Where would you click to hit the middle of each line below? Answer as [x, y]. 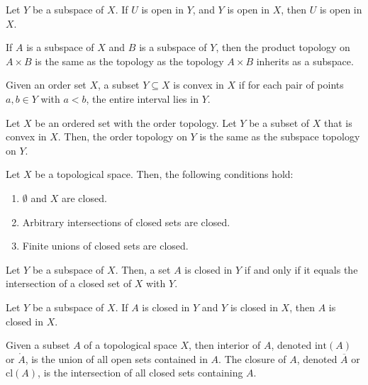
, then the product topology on [283, 47]
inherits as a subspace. [305, 61]
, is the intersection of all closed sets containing [140, 373]
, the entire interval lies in [142, 98]
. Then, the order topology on [122, 136]
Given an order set [46, 85]
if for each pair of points [291, 85]
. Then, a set [143, 269]
